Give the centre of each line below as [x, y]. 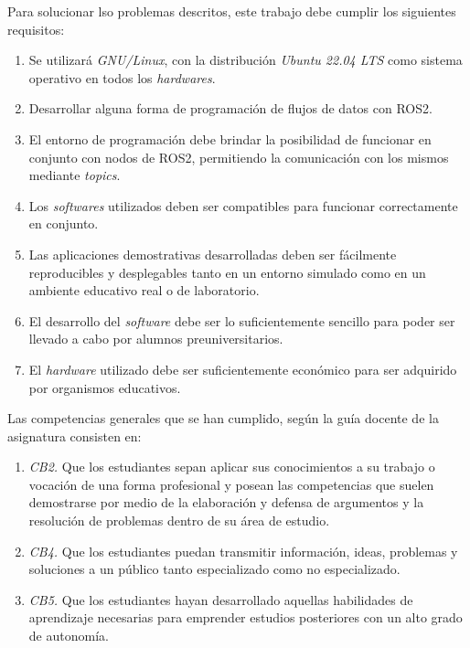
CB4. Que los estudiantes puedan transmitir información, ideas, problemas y [243, 551]
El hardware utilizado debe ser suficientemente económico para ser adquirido [243, 369]
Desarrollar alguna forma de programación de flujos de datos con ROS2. [230, 108]
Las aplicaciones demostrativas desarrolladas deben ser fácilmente [213, 254]
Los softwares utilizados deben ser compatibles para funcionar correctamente [243, 205]
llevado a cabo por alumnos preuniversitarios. [156, 339]
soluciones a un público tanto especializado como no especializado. [214, 569]
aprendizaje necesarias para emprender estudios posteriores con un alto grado [246, 617]
